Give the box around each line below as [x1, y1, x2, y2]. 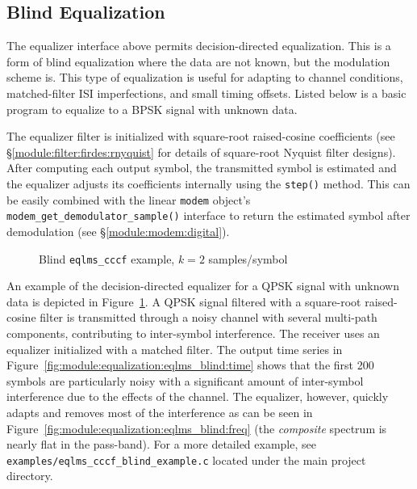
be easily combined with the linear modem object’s [6, 191, 251, 208]
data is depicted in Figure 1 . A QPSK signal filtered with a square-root [6, 293, 361, 310]
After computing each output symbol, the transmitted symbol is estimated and [6, 159, 397, 176]
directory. [6, 467, 53, 484]
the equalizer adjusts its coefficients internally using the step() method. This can [6, 175, 411, 192]
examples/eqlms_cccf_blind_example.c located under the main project [6, 451, 366, 468]
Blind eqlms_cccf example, [39, 250, 175, 267]
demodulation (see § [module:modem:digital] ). [6, 222, 230, 239]
